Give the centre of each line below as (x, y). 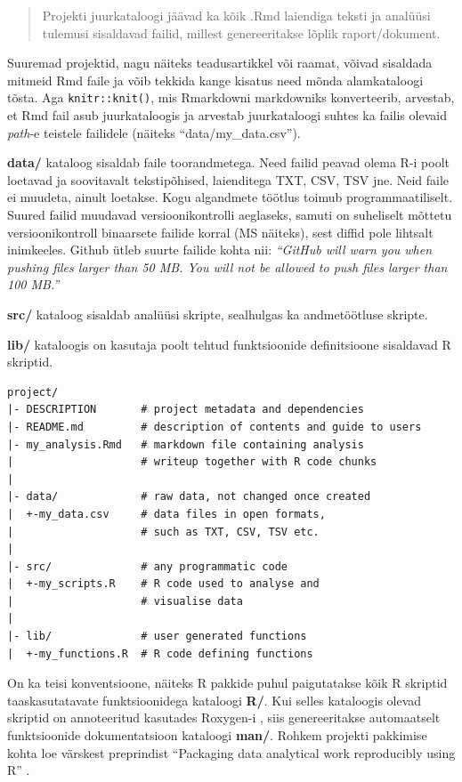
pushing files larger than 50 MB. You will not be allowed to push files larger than (227, 266)
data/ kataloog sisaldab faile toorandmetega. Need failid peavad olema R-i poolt (229, 162)
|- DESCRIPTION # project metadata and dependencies (186, 410)
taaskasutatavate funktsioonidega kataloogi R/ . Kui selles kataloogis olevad (215, 700)
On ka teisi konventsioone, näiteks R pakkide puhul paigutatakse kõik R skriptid (227, 683)
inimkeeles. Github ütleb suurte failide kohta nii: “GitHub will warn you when (220, 250)
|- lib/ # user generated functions (157, 637)
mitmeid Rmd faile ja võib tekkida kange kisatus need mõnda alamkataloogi (215, 80)
